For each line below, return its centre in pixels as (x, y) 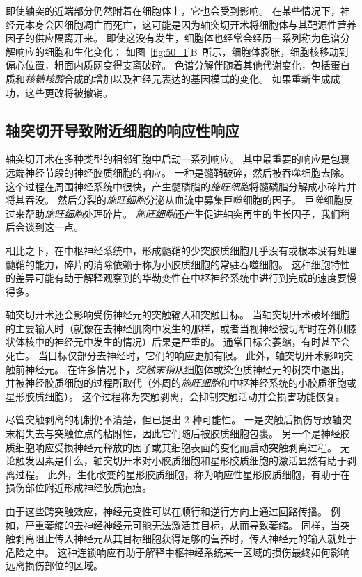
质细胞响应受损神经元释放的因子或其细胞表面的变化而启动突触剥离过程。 (171, 447)
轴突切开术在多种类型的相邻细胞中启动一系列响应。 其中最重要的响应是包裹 (178, 159)
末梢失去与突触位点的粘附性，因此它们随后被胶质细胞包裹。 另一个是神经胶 (178, 433)
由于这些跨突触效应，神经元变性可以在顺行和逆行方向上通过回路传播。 (166, 511)
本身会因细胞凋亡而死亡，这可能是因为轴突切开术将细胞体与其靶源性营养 (190, 24)
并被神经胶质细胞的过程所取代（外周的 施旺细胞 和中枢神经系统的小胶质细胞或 (181, 383)
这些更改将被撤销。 (69, 92)
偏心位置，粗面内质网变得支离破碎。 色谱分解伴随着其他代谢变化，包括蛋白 (178, 65)
